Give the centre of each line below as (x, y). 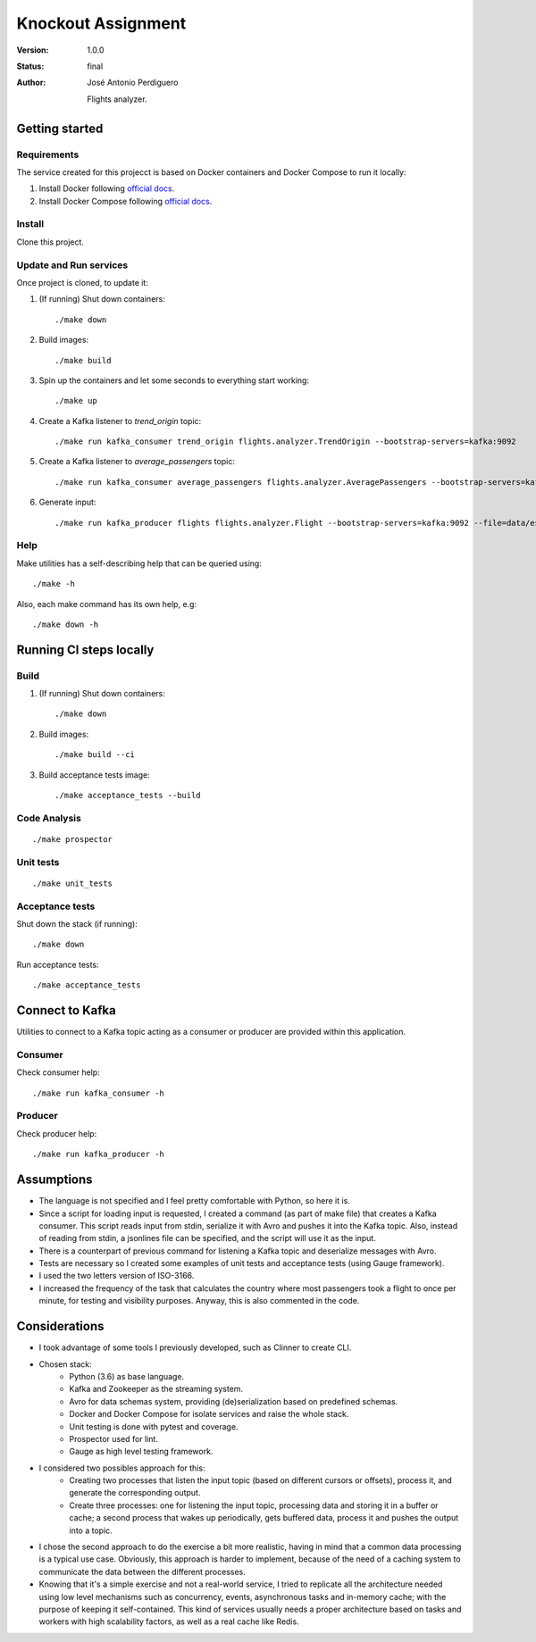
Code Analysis (49, 818)
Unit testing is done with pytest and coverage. (154, 1426)
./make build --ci (95, 755)
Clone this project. (50, 242)
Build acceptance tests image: (95, 775)
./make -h (54, 584)
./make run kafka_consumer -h (99, 1093)
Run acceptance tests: (58, 964)
